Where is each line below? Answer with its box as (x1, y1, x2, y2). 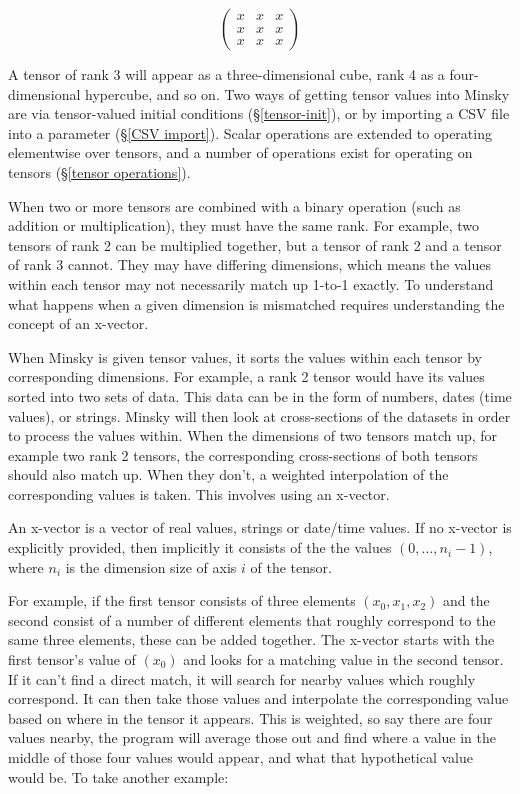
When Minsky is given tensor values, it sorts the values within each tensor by (8, 346, 482, 367)
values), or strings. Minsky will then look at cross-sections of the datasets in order (8, 405, 511, 426)
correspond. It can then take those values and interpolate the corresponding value (8, 688, 509, 709)
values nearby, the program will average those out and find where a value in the (8, 727, 497, 748)
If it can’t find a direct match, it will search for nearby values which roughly (8, 668, 476, 689)
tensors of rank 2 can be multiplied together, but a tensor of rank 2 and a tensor (8, 234, 502, 255)
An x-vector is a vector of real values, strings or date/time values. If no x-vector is (8, 517, 512, 538)
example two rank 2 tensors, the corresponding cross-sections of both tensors (8, 444, 478, 465)
